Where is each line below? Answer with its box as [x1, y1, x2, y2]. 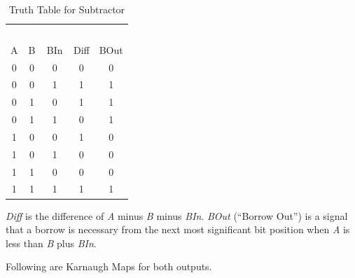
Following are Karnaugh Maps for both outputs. [6, 259, 212, 274]
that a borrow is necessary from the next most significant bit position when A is [6, 222, 350, 237]
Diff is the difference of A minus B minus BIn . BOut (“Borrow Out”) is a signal [6, 208, 348, 223]
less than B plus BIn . [6, 235, 97, 250]
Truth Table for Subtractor [8, 2, 125, 16]
